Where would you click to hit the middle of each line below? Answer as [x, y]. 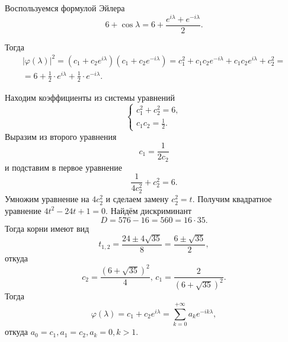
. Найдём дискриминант [149, 210]
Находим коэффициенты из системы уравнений [90, 97]
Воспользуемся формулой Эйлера [65, 8]
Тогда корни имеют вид [47, 228]
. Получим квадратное [232, 199]
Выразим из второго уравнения [61, 136]
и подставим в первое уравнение [63, 167]
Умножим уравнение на [47, 199]
